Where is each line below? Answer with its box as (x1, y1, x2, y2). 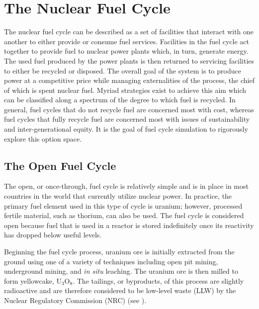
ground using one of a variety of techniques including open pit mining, (4, 256, 218, 266)
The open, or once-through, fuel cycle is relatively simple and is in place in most (4, 181, 249, 191)
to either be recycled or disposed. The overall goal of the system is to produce (4, 65, 241, 76)
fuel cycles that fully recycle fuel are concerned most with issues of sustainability (4, 114, 250, 124)
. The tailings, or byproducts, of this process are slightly (73, 275, 244, 286)
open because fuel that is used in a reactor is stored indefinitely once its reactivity (4, 220, 254, 230)
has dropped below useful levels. (4, 230, 102, 240)
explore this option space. (4, 133, 82, 144)
